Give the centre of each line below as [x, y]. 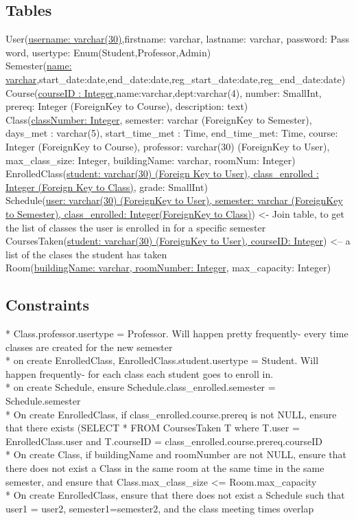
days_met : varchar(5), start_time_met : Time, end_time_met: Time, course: [172, 133]
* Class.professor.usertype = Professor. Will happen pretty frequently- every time [177, 334]
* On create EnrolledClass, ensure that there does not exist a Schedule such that [175, 495]
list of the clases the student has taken [86, 254]
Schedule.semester [43, 401]
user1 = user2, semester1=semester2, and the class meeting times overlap [160, 508]
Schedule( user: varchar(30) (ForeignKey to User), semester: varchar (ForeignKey [174, 200]
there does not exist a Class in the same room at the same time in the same [165, 468]
